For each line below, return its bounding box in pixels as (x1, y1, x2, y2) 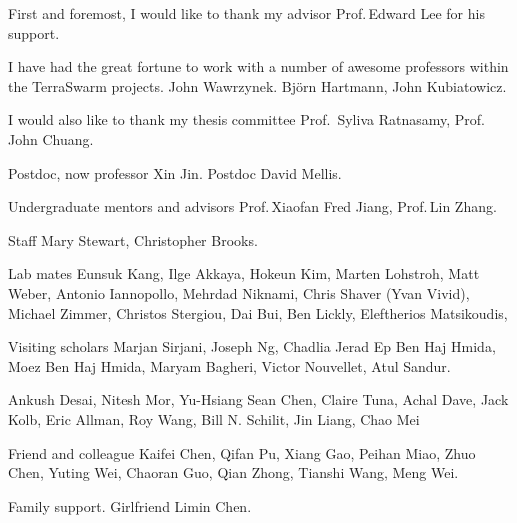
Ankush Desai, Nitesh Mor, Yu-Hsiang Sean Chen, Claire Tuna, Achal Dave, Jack (8, 389, 509, 410)
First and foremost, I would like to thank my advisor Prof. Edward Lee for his (8, 3, 485, 23)
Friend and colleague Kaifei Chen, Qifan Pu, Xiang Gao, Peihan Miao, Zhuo (8, 442, 476, 463)
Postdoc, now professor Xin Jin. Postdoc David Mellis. (8, 162, 342, 183)
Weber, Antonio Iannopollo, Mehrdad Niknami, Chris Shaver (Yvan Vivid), (8, 282, 470, 303)
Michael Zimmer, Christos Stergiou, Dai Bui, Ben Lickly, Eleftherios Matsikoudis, (8, 302, 508, 323)
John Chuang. (8, 128, 94, 149)
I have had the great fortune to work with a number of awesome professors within (8, 56, 509, 77)
